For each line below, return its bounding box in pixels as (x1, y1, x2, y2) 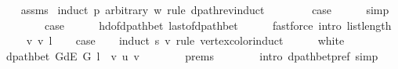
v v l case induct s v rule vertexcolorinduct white (26, 32, 345, 49)
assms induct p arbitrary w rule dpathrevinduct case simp (20, 2, 389, 17)
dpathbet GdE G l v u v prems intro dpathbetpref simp (5, 47, 378, 64)
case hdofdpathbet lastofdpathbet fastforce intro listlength (44, 16, 392, 33)
